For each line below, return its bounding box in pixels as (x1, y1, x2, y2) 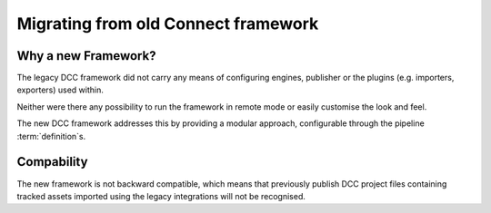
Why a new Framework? (16, 48, 156, 63)
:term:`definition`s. (16, 131, 86, 141)
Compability (16, 154, 88, 169)
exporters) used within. (16, 84, 104, 95)
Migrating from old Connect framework (16, 14, 319, 34)
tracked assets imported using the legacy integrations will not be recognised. (16, 190, 306, 201)
